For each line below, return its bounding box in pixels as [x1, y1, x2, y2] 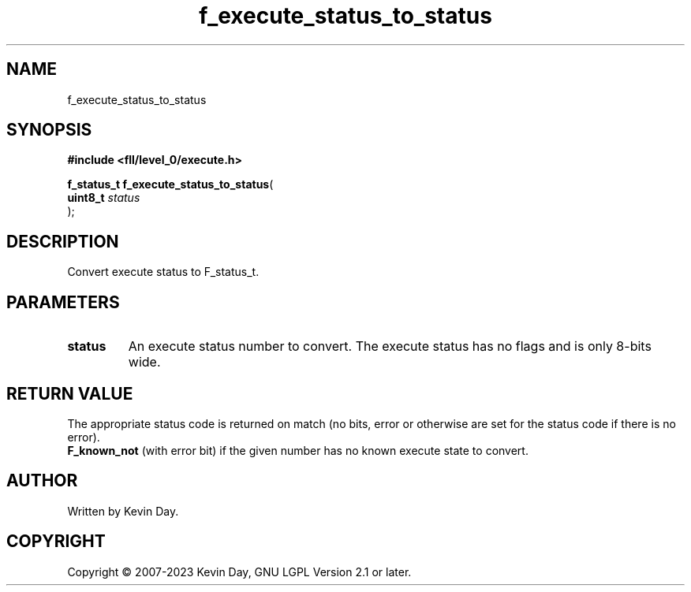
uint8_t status [67, 191, 140, 205]
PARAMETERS [6, 292, 120, 312]
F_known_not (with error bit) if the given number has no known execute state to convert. [67, 443, 529, 457]
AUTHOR [6, 471, 78, 491]
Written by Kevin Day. [67, 504, 179, 518]
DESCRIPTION [6, 231, 119, 251]
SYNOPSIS [6, 120, 92, 140]
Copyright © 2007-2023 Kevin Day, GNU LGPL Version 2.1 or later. [67, 564, 412, 579]
